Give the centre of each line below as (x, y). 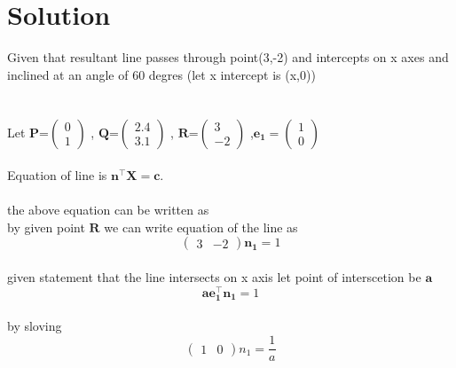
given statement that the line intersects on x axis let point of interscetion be (214, 277)
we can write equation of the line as (201, 227)
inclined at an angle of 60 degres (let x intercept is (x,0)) (161, 74)
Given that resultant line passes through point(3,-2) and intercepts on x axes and (228, 57)
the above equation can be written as (108, 210)
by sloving (35, 326)
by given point (46, 227)
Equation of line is (57, 175)
